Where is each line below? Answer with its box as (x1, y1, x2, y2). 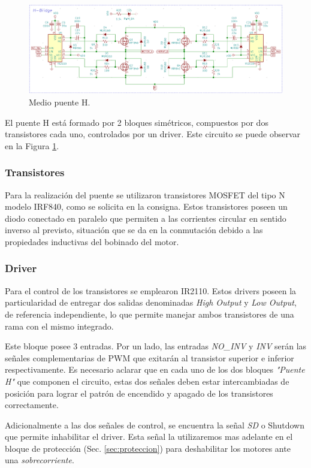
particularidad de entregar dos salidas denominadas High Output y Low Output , (5, 296, 297, 309)
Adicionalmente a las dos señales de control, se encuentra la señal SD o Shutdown (5, 418, 304, 431)
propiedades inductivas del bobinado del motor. (5, 235, 179, 247)
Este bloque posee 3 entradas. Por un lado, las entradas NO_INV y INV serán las (5, 340, 307, 352)
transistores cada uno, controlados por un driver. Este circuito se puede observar (5, 128, 301, 140)
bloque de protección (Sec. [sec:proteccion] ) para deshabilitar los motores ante (5, 442, 291, 454)
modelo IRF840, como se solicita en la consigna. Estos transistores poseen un (5, 200, 288, 213)
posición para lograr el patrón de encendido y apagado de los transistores (5, 387, 273, 399)
